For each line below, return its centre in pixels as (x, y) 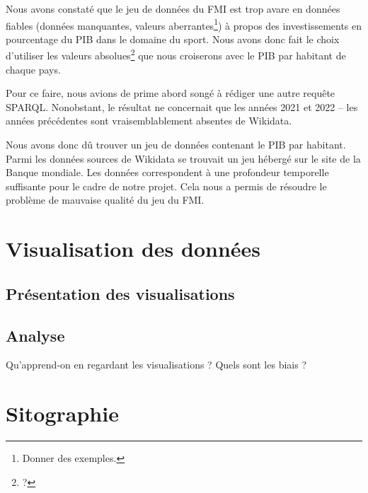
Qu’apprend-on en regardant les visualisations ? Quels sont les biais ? (156, 365)
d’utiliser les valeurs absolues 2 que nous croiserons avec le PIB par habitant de (176, 54)
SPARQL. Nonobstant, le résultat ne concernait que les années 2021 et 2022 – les (182, 106)
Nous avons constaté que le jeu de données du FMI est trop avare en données (173, 8)
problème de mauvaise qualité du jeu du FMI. (105, 200)
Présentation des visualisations (120, 293)
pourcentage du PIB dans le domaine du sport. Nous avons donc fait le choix (173, 39)
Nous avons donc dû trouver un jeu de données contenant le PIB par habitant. (176, 145)
